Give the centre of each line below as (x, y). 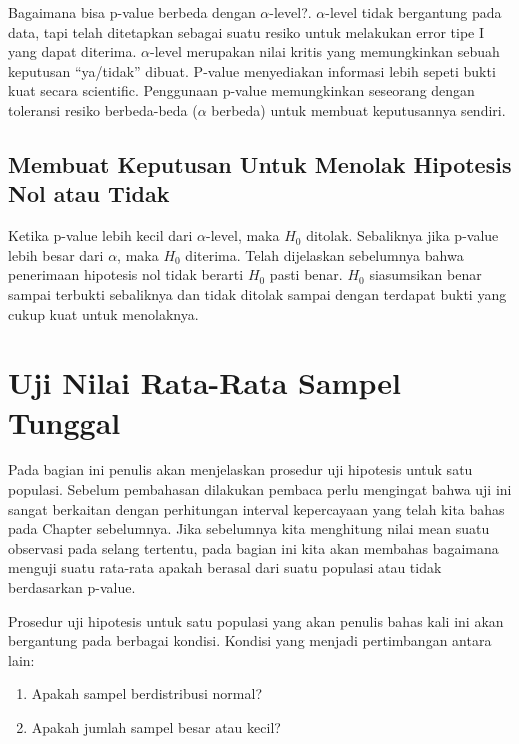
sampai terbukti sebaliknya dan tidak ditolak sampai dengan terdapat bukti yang (257, 293)
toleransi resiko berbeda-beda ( (103, 109)
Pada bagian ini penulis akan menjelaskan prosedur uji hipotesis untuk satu (240, 469)
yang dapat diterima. (72, 51)
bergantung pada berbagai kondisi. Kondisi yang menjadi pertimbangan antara (250, 640)
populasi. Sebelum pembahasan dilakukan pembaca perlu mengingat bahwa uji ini (260, 489)
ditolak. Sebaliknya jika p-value (402, 235)
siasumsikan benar (425, 274)
